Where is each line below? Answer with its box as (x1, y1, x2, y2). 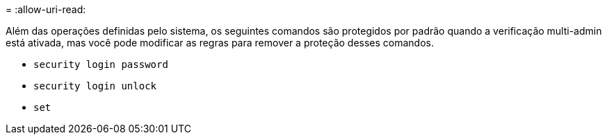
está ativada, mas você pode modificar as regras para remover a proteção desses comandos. (6, 37, 435, 49)
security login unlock (33, 80, 157, 91)
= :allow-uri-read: (6, 3, 86, 15)
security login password (33, 59, 168, 70)
